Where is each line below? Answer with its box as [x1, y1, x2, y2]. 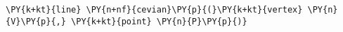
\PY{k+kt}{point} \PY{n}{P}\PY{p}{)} [71, 16, 247, 26]
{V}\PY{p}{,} [6, 16, 66, 26]
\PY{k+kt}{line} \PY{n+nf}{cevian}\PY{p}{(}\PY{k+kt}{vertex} [6, 5, 303, 15]
